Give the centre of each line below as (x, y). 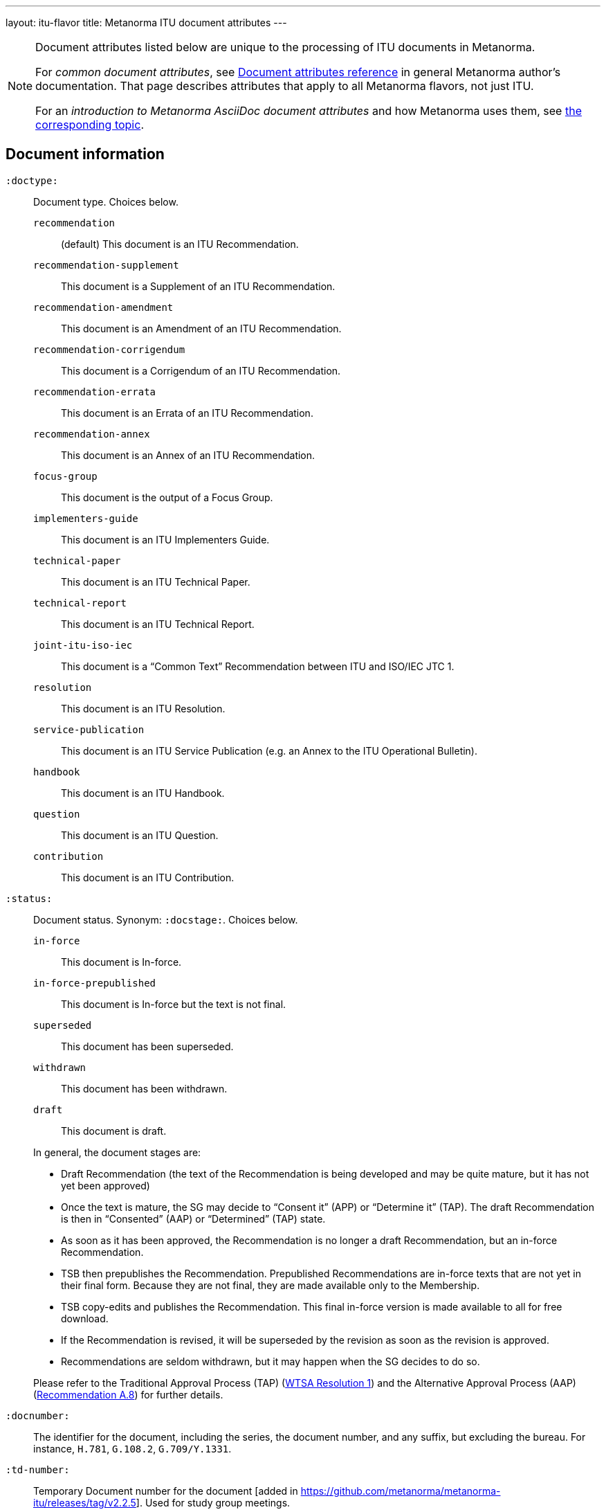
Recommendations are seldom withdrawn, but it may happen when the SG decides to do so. (270, 1361)
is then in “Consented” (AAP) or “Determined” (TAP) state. (193, 1218)
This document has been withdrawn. (144, 1088)
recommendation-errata (95, 391)
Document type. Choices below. (106, 201)
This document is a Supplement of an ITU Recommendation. (198, 286)
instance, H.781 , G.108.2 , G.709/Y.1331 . (132, 1448)
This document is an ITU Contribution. (148, 877)
